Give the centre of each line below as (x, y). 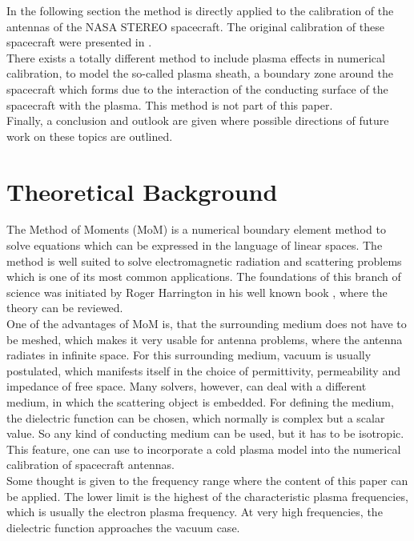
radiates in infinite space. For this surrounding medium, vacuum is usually (189, 355)
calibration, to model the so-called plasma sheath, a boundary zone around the (200, 73)
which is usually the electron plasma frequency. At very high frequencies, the (195, 512)
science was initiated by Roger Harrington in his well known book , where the (197, 292)
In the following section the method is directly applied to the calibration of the (200, 10)
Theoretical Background (142, 191)
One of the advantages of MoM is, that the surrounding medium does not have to (207, 324)
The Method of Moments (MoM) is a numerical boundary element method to (196, 229)
